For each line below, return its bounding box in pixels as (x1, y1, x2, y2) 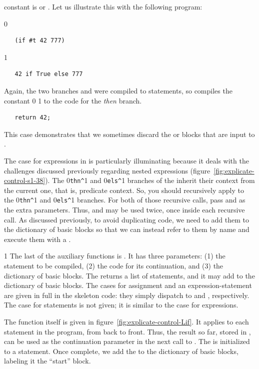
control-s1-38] (4, 175, 45, 185)
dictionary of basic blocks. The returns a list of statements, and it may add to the (4, 270, 255, 280)
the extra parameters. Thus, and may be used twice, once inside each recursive (4, 204, 245, 215)
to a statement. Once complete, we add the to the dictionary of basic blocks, (4, 345, 238, 356)
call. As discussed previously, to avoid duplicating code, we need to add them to (4, 214, 249, 224)
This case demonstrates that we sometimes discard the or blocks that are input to (4, 128, 255, 139)
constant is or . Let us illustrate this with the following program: (4, 1, 202, 11)
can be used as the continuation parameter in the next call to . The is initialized (4, 336, 250, 346)
